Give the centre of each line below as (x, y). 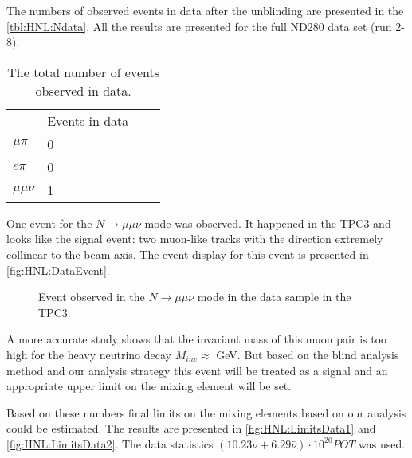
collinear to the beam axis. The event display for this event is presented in (188, 254)
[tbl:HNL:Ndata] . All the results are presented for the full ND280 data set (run (199, 26)
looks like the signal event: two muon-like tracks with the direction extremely (195, 239)
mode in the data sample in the (274, 297)
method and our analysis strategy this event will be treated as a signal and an (197, 370)
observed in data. (83, 90)
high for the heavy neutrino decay (89, 354)
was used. (382, 443)
